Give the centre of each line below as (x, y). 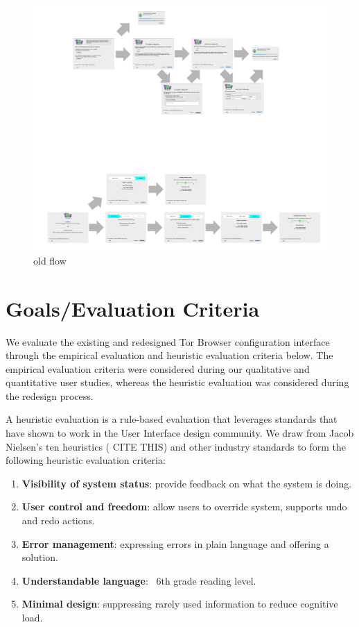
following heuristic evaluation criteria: (86, 460)
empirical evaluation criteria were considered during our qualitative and (158, 368)
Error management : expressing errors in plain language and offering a (175, 543)
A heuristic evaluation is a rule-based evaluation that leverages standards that (172, 419)
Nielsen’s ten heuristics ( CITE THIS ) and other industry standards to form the (176, 446)
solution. (40, 557)
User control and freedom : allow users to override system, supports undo (184, 507)
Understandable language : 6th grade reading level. (139, 580)
